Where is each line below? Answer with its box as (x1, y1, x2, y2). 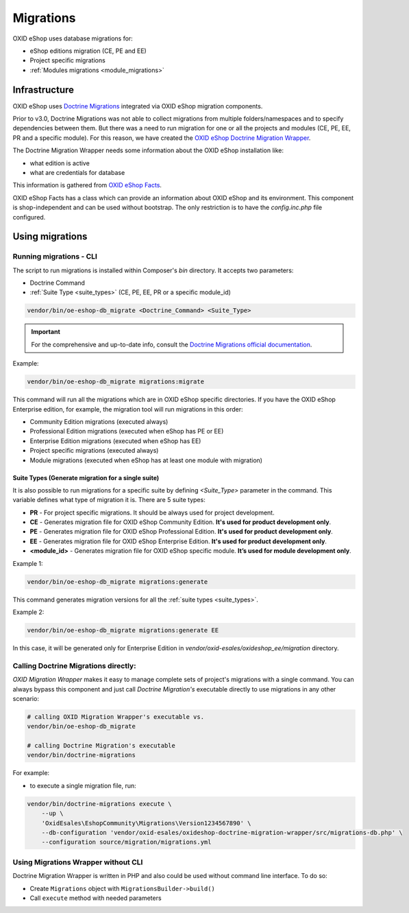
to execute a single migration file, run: (29, 781, 136, 790)
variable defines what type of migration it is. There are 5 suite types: (12, 496, 206, 504)
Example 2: (12, 608, 45, 617)
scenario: (12, 694, 39, 702)
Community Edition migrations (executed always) (29, 417, 169, 425)
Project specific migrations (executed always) (29, 447, 159, 455)
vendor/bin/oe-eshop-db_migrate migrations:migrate (27, 378, 205, 386)
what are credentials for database (29, 168, 125, 176)
